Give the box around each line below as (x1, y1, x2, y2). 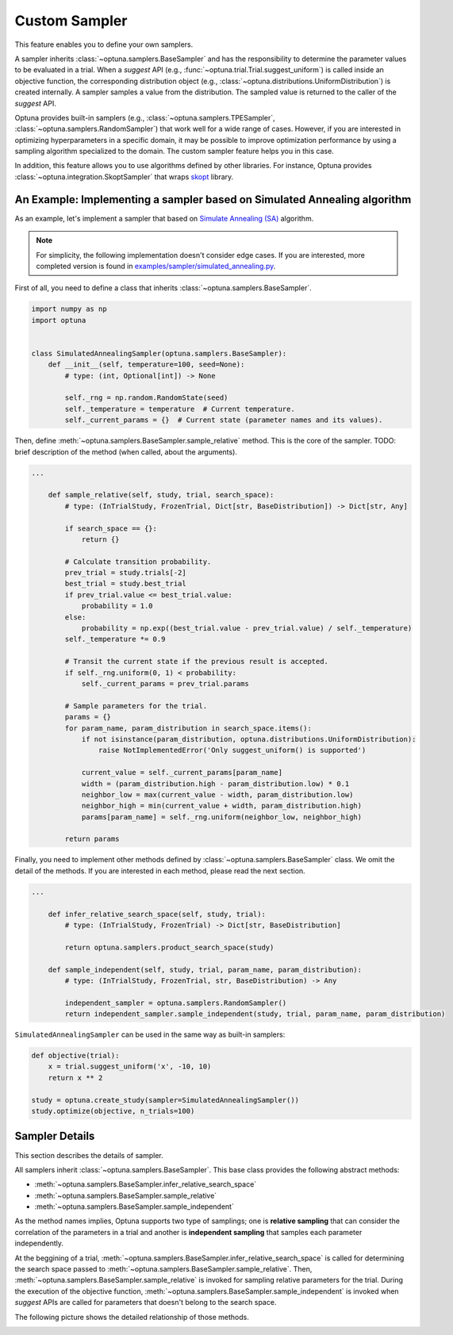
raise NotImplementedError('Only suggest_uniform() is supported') (98, 746, 367, 755)
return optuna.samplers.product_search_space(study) (64, 942, 274, 952)
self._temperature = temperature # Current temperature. (64, 405, 295, 413)
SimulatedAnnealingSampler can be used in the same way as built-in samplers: (14, 1030, 286, 1039)
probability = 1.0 (81, 601, 154, 611)
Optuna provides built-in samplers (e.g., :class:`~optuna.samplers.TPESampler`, (14, 113, 275, 122)
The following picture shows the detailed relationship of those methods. (14, 1312, 249, 1322)
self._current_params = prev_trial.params (81, 679, 249, 688)
